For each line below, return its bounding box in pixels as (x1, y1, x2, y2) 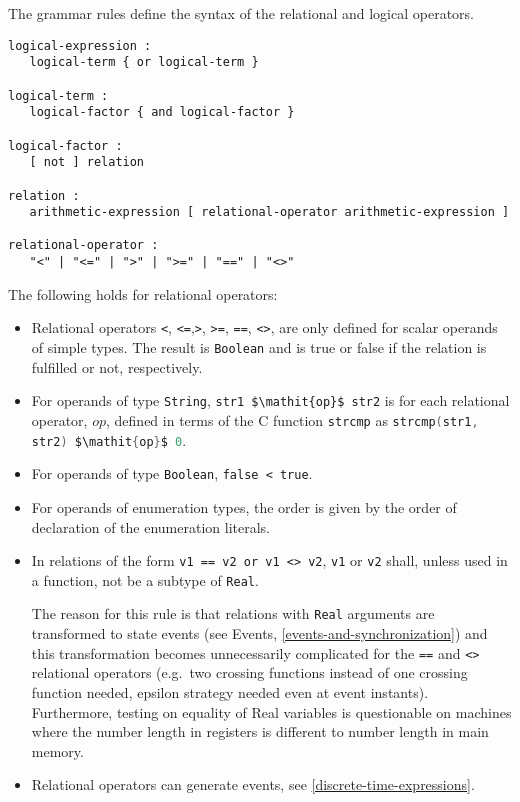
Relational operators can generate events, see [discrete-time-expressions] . (31, 774, 475, 795)
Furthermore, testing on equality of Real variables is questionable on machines (31, 701, 512, 722)
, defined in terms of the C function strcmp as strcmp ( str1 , (106, 409, 479, 430)
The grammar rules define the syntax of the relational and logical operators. (8, 3, 474, 23)
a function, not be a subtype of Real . (31, 569, 259, 590)
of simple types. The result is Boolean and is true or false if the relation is (31, 337, 487, 358)
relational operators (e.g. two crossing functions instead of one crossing (31, 662, 468, 683)
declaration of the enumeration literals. (31, 516, 271, 537)
